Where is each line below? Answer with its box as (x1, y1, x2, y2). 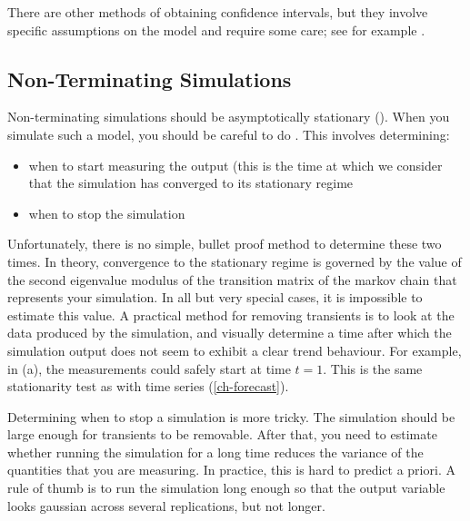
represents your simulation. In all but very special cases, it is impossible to (7, 288, 423, 307)
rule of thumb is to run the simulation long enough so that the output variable (7, 478, 445, 497)
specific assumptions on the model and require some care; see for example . (7, 20, 425, 39)
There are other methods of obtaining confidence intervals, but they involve (7, 3, 428, 21)
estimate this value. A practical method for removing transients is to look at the (7, 305, 455, 324)
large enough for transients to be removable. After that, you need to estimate (7, 425, 437, 444)
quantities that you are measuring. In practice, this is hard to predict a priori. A (7, 460, 455, 479)
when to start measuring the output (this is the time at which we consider (28, 155, 443, 174)
